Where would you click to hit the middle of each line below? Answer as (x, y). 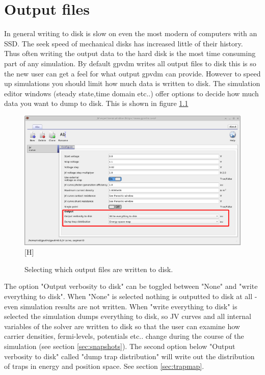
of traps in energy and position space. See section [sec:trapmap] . (104, 366)
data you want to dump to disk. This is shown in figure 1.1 (96, 103)
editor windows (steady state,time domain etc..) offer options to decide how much (131, 93)
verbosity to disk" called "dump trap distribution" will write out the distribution (129, 356)
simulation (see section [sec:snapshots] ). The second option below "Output (120, 346)
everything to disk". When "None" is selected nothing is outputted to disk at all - (131, 296)
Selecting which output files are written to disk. (99, 269)
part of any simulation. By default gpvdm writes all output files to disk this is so (130, 63)
